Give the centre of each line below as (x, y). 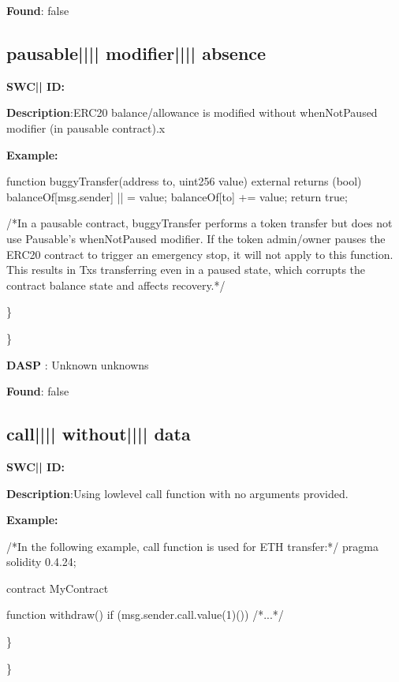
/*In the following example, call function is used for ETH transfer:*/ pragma (192, 546)
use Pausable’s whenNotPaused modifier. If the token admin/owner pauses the (196, 238)
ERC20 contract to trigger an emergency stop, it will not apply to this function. (200, 254)
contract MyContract (58, 588)
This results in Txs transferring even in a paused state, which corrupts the (186, 270)
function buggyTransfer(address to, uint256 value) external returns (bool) (184, 181)
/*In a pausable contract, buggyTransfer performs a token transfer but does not (199, 223)
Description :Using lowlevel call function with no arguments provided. (177, 493)
